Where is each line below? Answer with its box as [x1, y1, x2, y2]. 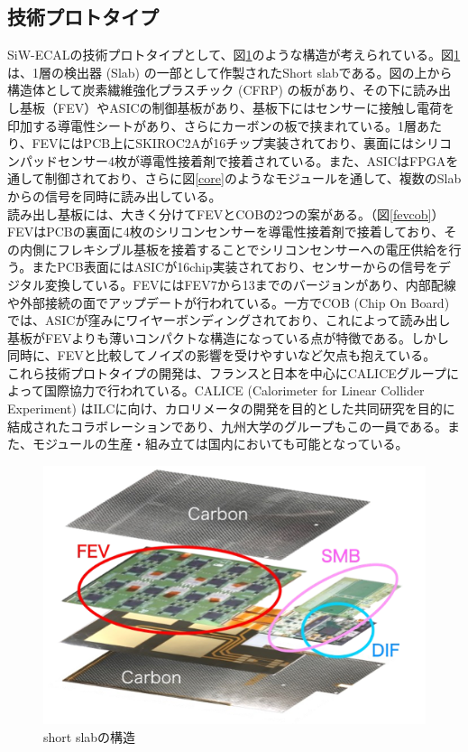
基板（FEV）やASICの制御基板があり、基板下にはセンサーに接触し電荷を [19, 97, 455, 116]
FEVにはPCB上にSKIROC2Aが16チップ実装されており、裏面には [32, 134, 414, 153]
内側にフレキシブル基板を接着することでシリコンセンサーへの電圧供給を [19, 239, 449, 258]
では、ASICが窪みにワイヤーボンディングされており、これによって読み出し [7, 311, 451, 330]
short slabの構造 [43, 727, 136, 746]
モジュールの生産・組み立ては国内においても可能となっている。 [32, 434, 408, 453]
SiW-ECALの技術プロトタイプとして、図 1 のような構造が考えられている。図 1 [7, 45, 461, 64]
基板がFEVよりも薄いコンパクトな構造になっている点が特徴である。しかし [7, 328, 450, 347]
